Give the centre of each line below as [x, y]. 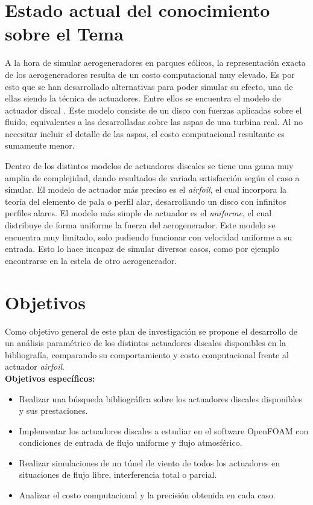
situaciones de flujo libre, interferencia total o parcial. [118, 474]
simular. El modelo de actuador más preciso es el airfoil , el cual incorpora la [146, 189]
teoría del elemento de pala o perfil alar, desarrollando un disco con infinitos [146, 201]
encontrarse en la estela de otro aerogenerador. [91, 260]
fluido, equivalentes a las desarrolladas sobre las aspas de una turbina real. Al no [154, 122]
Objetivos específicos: [50, 378]
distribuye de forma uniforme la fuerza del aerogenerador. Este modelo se [140, 225]
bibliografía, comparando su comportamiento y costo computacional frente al [147, 354]
